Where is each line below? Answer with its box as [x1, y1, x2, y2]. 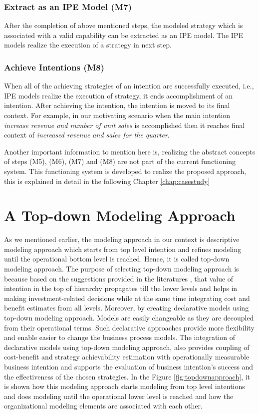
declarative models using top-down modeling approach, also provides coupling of [4, 341, 250, 352]
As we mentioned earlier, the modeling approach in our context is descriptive [4, 234, 240, 244]
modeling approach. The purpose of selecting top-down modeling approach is [4, 263, 239, 274]
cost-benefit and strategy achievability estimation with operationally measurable [4, 351, 250, 362]
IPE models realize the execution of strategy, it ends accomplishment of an [4, 90, 233, 100]
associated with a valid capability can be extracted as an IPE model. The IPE [4, 29, 243, 40]
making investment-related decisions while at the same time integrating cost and [4, 292, 250, 303]
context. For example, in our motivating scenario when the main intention [4, 110, 231, 120]
